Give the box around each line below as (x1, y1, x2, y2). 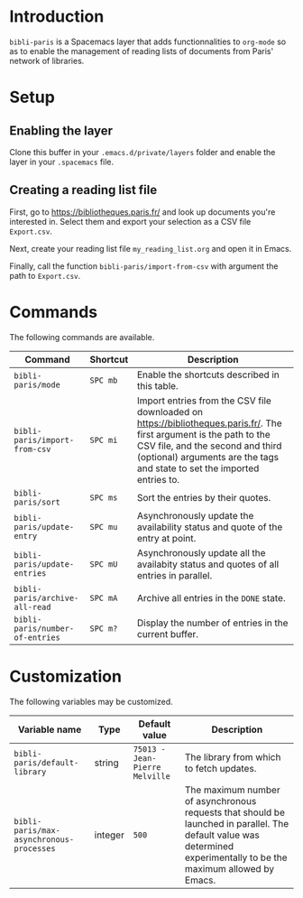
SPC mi (89, 435, 118, 445)
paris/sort (14, 496, 60, 507)
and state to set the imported (136, 462, 260, 475)
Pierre (133, 762, 161, 773)
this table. (136, 379, 179, 392)
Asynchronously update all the (136, 546, 266, 559)
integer (94, 829, 124, 841)
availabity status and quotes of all (136, 558, 280, 570)
